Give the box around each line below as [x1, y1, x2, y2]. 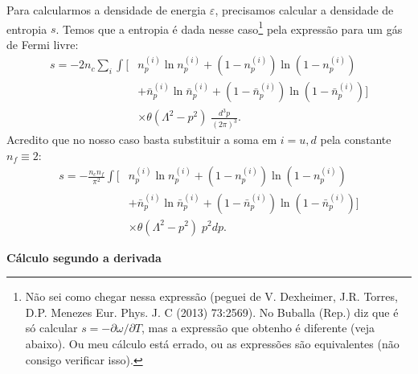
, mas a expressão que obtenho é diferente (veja [141, 319, 375, 336]
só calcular [25, 319, 78, 336]
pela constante [320, 131, 391, 148]
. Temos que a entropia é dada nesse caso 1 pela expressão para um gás [55, 18, 403, 37]
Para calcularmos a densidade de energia [6, 2, 207, 18]
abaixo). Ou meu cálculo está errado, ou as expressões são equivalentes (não [25, 335, 400, 351]
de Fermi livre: [6, 35, 79, 52]
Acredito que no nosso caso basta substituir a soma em [6, 131, 277, 148]
